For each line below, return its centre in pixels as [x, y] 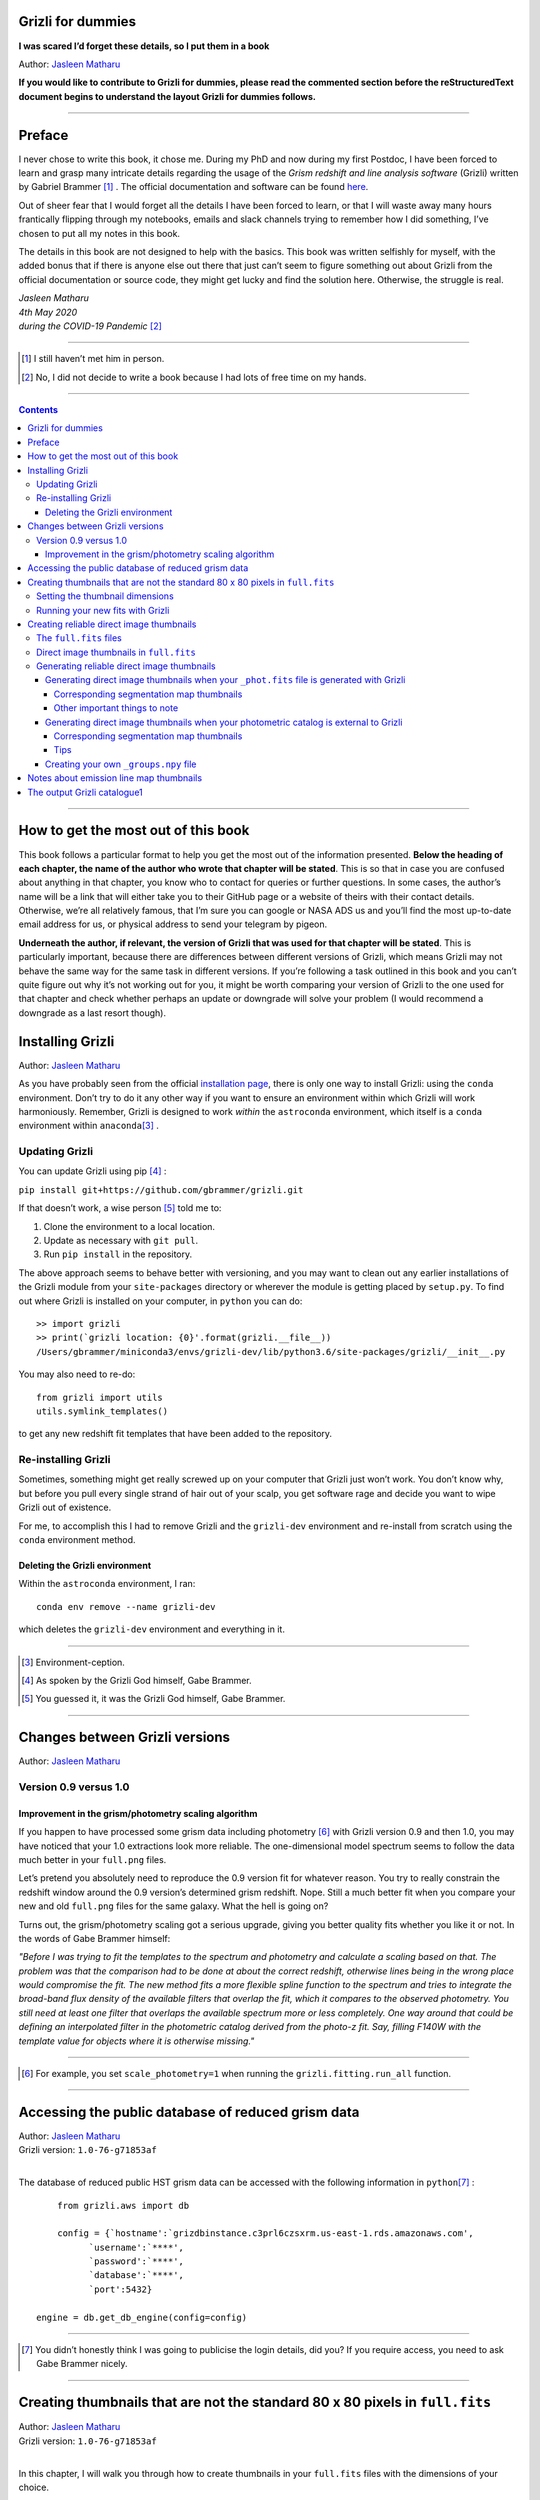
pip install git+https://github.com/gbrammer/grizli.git [161, 1189]
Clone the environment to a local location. [129, 1226]
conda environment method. [77, 1539]
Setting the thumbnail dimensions [105, 596]
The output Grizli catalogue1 [85, 792]
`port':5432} [120, 2289]
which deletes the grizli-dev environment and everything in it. [151, 1629]
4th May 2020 [48, 312]
